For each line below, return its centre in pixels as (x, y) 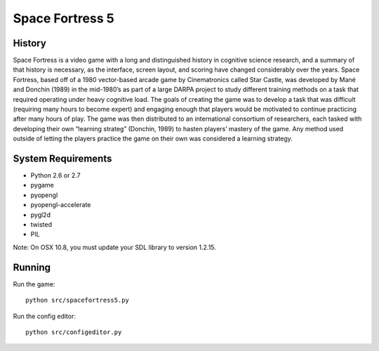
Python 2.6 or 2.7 (55, 175)
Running (32, 267)
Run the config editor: (45, 316)
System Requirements (62, 159)
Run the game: (34, 284)
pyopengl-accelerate (61, 205)
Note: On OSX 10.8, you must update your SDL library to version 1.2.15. (115, 247)
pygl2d (40, 215)
